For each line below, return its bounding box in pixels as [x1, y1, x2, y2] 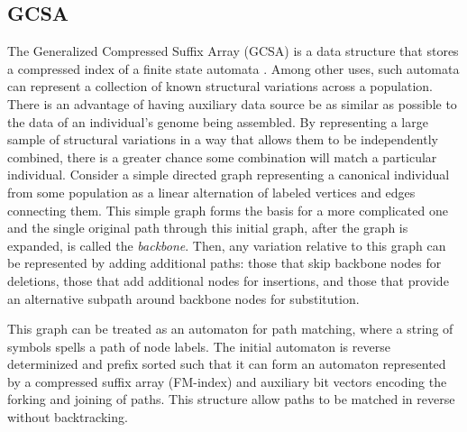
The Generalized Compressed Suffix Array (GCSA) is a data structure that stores [7, 41, 459, 60]
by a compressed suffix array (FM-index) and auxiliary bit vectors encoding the [7, 372, 447, 391]
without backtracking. [7, 408, 128, 427]
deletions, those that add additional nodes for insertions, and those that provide [7, 271, 449, 290]
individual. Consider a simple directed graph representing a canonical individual [7, 165, 450, 184]
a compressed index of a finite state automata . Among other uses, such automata [7, 59, 460, 78]
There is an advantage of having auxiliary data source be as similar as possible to [7, 94, 457, 113]
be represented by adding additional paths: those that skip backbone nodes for [7, 253, 442, 272]
